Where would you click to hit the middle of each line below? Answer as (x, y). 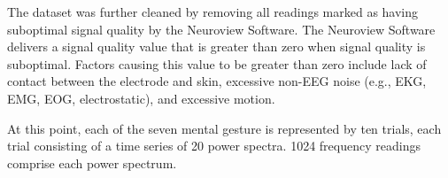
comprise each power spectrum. (92, 163)
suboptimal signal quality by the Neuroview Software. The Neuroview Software (221, 29)
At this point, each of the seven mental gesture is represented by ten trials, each (224, 128)
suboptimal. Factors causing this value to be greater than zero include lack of (217, 63)
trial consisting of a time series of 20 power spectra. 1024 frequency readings (214, 146)
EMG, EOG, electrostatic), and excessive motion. (141, 98)
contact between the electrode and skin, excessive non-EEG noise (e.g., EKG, (217, 81)
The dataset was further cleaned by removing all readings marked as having (213, 12)
